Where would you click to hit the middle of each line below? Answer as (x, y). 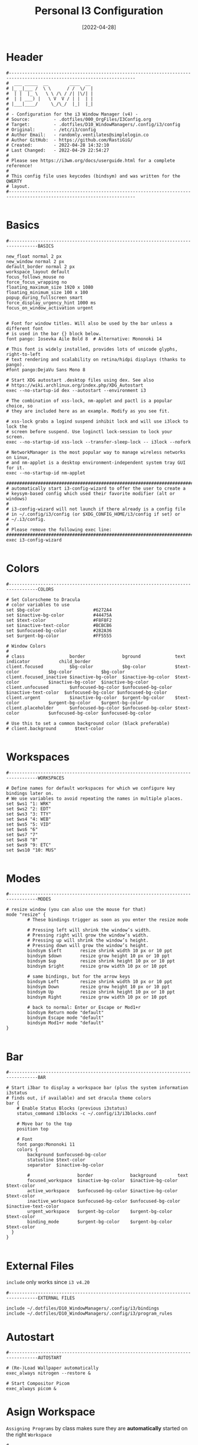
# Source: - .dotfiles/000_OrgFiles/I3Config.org (79, 119)
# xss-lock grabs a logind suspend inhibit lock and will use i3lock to (97, 421)
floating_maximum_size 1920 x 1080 (50, 287)
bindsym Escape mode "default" (66, 1018)
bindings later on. (30, 793)
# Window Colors (26, 646)
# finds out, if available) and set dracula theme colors (79, 1098)
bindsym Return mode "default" (66, 1013)
